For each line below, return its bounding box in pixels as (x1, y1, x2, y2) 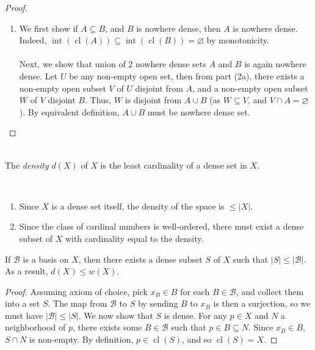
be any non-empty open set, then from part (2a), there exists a (69, 69, 305, 82)
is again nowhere (244, 57, 306, 70)
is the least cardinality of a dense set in (100, 158, 247, 171)
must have (5, 308, 43, 321)
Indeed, (19, 34, 47, 46)
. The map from (48, 297, 107, 310)
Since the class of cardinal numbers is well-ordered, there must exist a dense (19, 220, 304, 233)
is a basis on (23, 252, 69, 265)
